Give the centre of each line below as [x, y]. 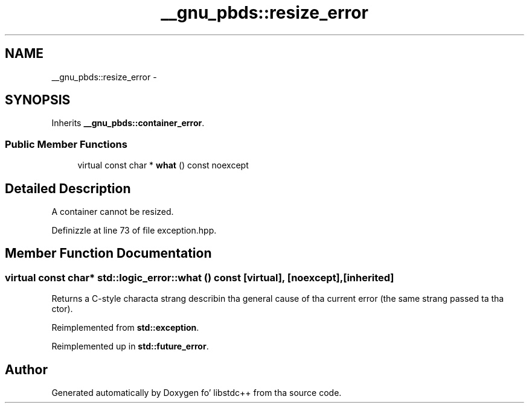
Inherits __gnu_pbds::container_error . [128, 123]
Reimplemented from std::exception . [125, 328]
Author [26, 369]
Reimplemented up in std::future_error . [130, 346]
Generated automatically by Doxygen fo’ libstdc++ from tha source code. [197, 393]
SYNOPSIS [38, 100]
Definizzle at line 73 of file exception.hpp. [134, 231]
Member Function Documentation [108, 253]
